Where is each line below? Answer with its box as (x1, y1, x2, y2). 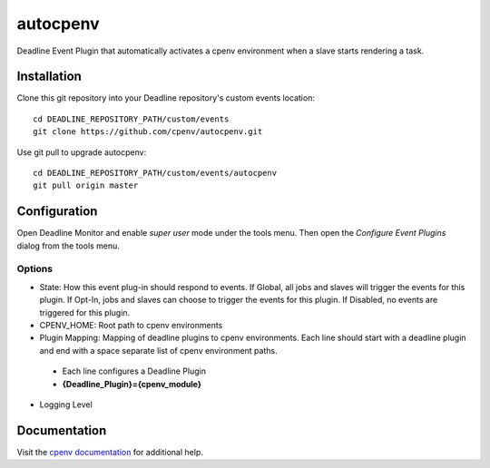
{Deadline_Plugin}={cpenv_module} (62, 378, 202, 389)
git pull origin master (33, 180, 139, 190)
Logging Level (39, 399, 93, 410)
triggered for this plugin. (39, 307, 131, 317)
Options (16, 263, 54, 276)
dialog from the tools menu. (16, 240, 120, 251)
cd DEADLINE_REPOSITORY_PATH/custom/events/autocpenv (33, 168, 277, 179)
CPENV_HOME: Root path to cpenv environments (39, 320, 223, 331)
